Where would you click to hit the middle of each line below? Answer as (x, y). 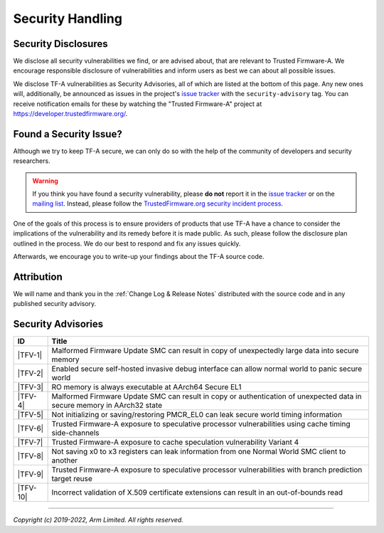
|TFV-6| (31, 428)
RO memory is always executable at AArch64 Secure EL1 (146, 387)
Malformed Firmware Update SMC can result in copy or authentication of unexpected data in (207, 396)
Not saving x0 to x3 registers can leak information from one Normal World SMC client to (199, 452)
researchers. (32, 161)
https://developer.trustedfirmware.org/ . (70, 114)
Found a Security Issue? (68, 134)
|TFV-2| (30, 374)
